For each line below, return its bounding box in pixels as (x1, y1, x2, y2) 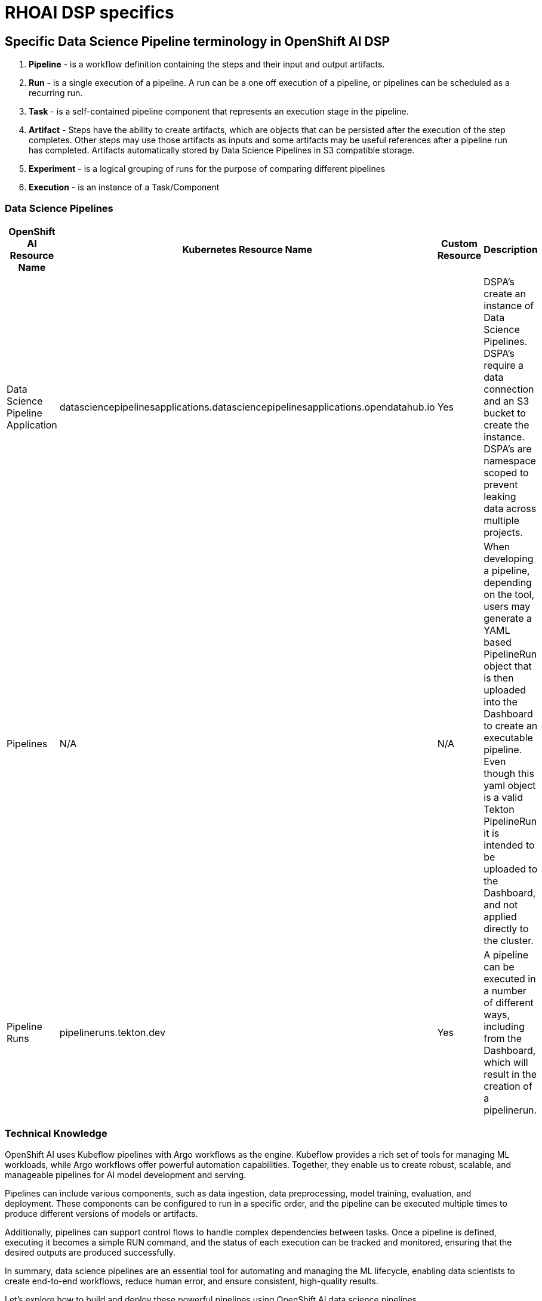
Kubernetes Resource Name (182, 243, 313, 255)
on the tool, (484, 588, 535, 600)
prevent (484, 478, 518, 491)
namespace (484, 454, 536, 467)
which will (484, 1056, 528, 1068)
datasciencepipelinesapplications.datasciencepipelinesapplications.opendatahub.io (59, 400, 435, 413)
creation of (484, 1080, 532, 1092)
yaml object (484, 779, 536, 791)
